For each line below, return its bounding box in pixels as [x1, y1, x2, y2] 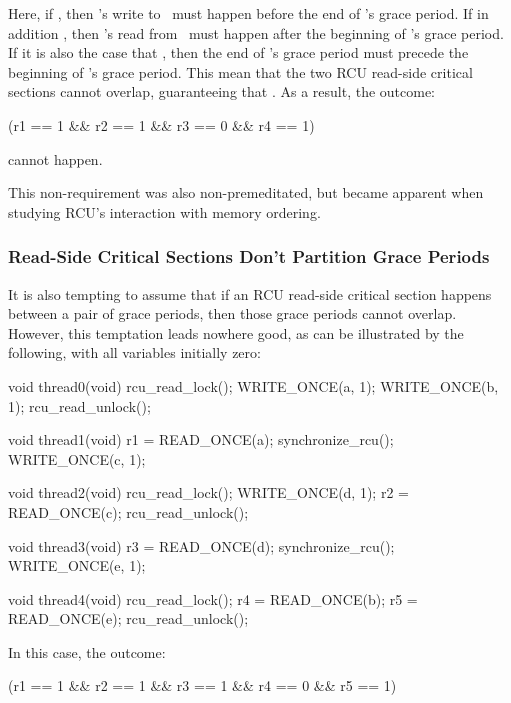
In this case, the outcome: [8, 641, 166, 662]
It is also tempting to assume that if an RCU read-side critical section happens [8, 283, 492, 304]
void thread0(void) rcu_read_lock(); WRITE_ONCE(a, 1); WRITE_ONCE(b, [8, 375, 499, 396]
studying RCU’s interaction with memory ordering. [8, 201, 321, 222]
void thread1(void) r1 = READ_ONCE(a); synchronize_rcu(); [8, 429, 394, 450]
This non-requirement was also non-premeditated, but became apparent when [8, 182, 484, 203]
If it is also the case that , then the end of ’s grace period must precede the [8, 42, 469, 63]
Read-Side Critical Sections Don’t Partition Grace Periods [8, 244, 490, 269]
